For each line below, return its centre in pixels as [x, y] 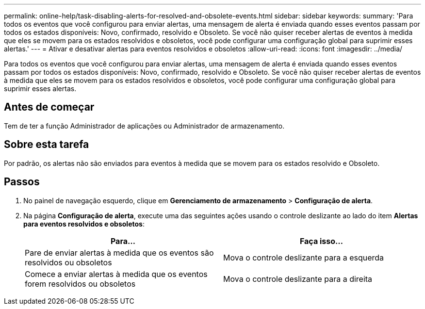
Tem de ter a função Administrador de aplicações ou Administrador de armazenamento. [144, 126]
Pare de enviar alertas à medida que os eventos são [119, 252]
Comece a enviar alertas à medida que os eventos [116, 274]
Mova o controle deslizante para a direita [298, 279]
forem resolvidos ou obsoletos [80, 284]
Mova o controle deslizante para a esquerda [304, 257]
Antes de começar [49, 107]
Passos [22, 182]
